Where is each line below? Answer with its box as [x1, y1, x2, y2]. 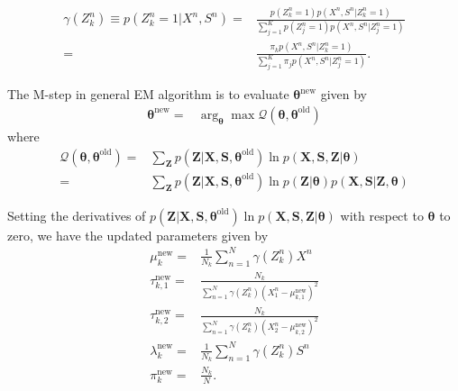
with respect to [340, 205, 424, 224]
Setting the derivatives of [7, 205, 146, 224]
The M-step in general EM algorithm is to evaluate [7, 85, 289, 104]
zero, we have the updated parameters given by [7, 225, 269, 244]
